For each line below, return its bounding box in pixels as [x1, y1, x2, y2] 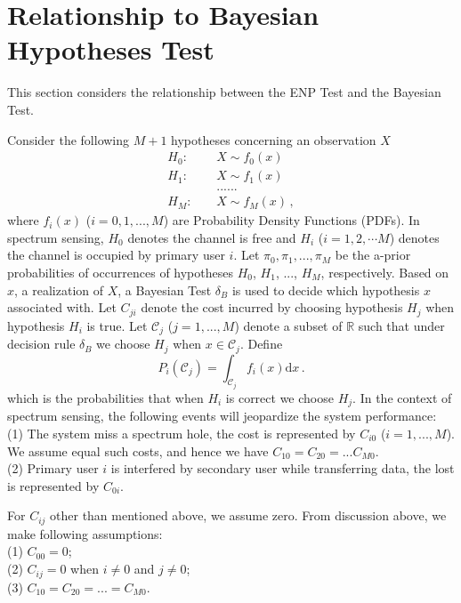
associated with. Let [7, 298, 117, 317]
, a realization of [14, 280, 104, 299]
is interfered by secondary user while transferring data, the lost [110, 459, 455, 478]
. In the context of [352, 388, 452, 406]
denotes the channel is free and [127, 228, 296, 246]
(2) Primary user [7, 459, 99, 478]
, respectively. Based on [320, 263, 449, 281]
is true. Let [86, 316, 148, 334]
